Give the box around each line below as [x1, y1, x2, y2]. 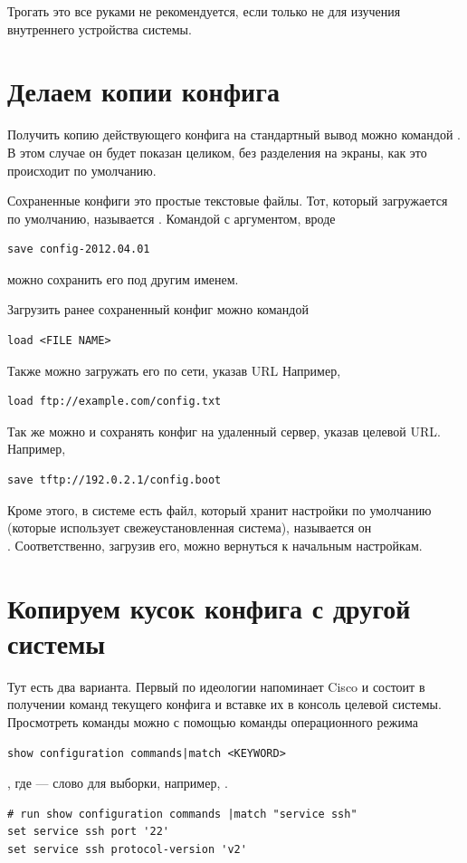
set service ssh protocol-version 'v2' [7, 842, 247, 856]
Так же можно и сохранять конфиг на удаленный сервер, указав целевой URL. [7, 421, 441, 440]
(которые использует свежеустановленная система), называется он [7, 518, 372, 537]
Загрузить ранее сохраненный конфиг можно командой [7, 300, 309, 319]
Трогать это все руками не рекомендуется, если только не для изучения [7, 2, 401, 20]
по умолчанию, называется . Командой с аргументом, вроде [7, 208, 336, 227]
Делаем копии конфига [7, 72, 280, 110]
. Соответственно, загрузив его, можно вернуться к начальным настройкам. [7, 535, 423, 554]
